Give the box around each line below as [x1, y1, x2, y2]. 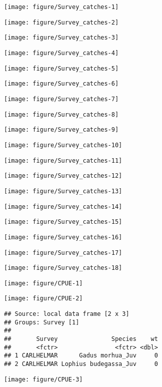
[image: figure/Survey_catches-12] [4, 172, 122, 180]
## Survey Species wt [4, 335, 158, 343]
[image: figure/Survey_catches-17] [4, 249, 122, 256]
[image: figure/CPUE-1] [4, 279, 83, 287]
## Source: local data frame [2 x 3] [4, 310, 129, 318]
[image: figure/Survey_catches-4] [4, 49, 119, 57]
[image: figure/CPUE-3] [4, 375, 83, 383]
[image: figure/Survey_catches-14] [4, 203, 122, 210]
